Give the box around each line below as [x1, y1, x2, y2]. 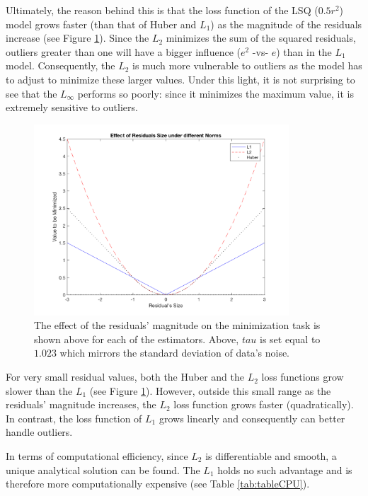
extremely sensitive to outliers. [6, 100, 138, 115]
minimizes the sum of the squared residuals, [166, 30, 356, 45]
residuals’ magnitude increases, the [6, 397, 156, 412]
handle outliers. [6, 425, 73, 439]
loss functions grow [261, 369, 344, 384]
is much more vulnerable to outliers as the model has [132, 58, 362, 73]
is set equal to [260, 331, 321, 346]
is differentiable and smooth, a [205, 449, 337, 463]
